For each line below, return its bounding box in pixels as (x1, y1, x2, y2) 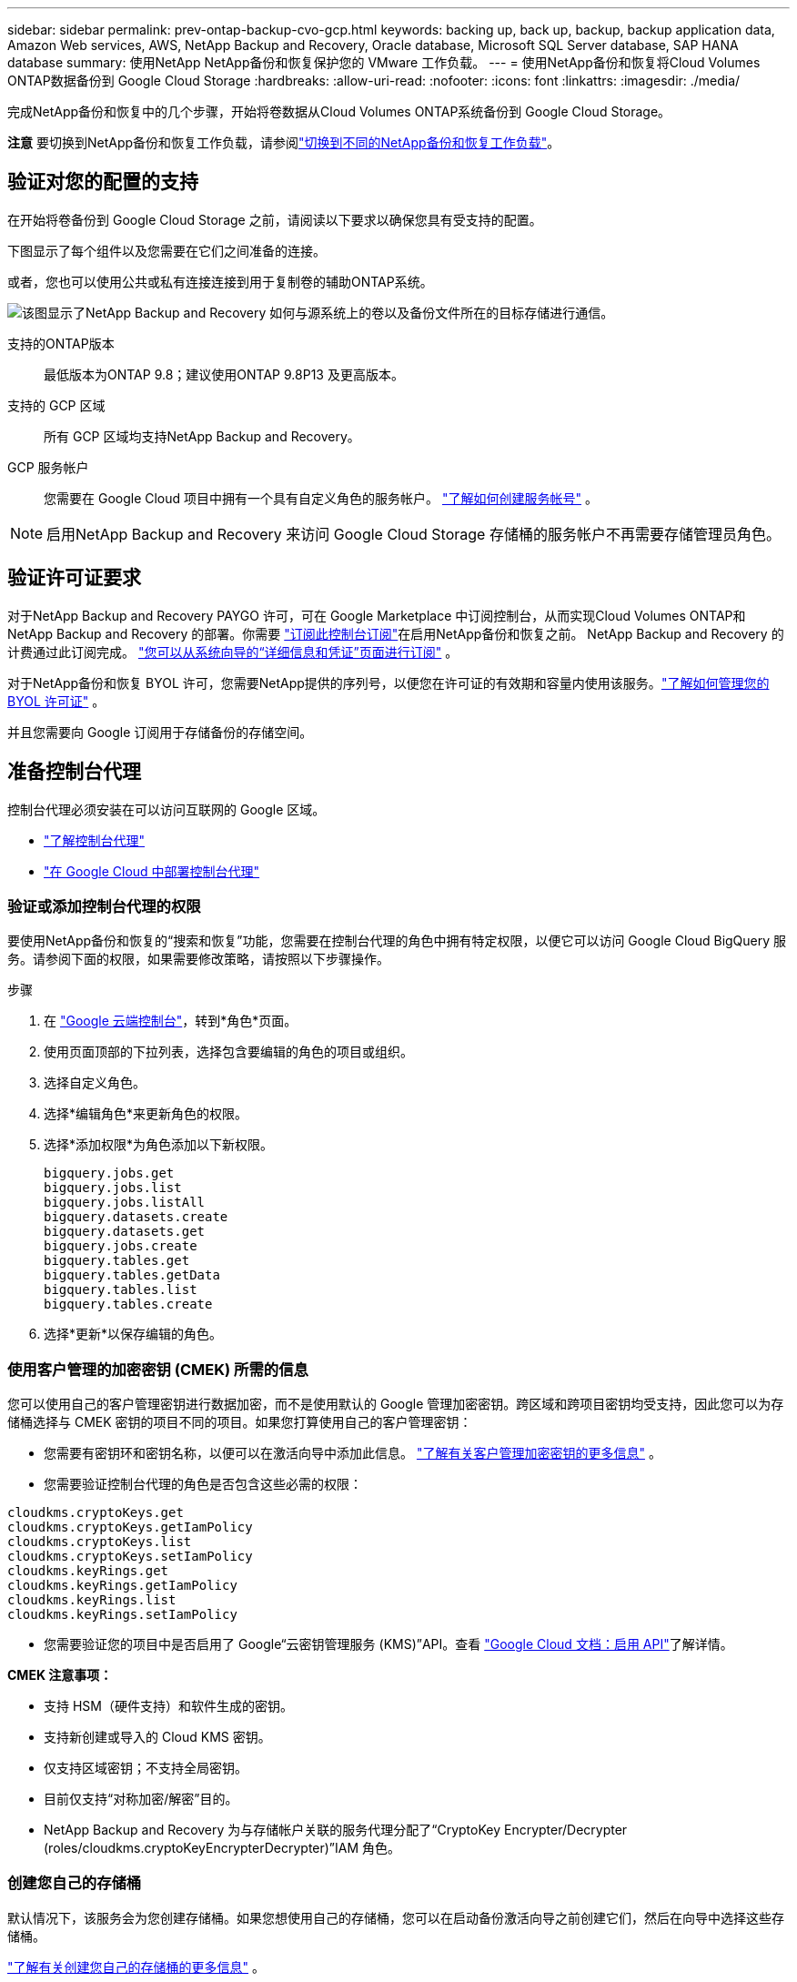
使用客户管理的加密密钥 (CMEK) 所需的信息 (7, 1360, 308, 1379)
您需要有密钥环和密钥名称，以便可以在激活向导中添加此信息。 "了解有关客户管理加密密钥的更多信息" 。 (44, 1445, 661, 1461)
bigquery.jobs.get (44, 1166, 175, 1181)
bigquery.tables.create (44, 1297, 213, 1312)
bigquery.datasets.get (44, 1224, 206, 1239)
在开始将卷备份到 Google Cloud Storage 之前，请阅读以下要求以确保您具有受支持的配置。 (7, 211, 542, 228)
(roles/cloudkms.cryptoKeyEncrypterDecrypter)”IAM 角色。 (44, 1840, 401, 1856)
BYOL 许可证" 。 (7, 693, 106, 709)
